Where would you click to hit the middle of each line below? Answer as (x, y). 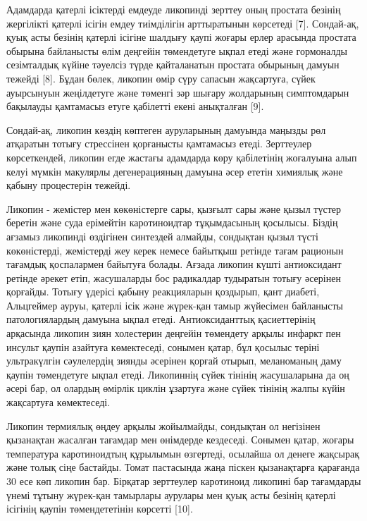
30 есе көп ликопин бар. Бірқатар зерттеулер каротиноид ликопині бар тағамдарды (184, 481)
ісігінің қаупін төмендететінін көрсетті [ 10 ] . (100, 509)
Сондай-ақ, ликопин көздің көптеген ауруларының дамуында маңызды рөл (166, 129)
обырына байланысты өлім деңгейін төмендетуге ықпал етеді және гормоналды (177, 50)
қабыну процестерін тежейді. (69, 185)
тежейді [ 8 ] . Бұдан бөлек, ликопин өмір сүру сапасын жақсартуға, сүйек (161, 78)
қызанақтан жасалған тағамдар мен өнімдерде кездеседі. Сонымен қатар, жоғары (180, 440)
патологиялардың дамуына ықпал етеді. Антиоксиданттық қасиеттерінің (161, 319)
